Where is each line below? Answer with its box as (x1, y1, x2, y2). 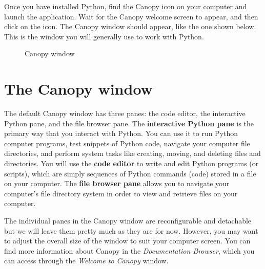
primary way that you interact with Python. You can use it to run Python (4, 128, 238, 139)
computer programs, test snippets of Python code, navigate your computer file (4, 138, 250, 148)
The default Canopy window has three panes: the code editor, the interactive (4, 108, 246, 119)
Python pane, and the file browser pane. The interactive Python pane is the (4, 118, 254, 128)
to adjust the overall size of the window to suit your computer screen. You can (4, 235, 251, 246)
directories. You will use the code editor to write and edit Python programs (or (4, 158, 259, 169)
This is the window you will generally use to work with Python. (4, 31, 204, 41)
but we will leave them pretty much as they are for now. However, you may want (4, 225, 258, 236)
